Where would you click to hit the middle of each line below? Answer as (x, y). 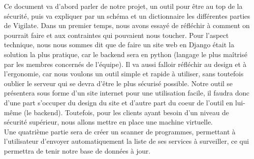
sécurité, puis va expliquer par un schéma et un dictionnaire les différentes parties (127, 16)
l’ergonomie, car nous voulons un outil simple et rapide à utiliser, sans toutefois (124, 74)
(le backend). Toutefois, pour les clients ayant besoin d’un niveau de (126, 112)
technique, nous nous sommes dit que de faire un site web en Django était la (119, 45)
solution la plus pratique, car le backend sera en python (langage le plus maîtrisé (126, 54)
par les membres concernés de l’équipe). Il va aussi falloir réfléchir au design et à (125, 64)
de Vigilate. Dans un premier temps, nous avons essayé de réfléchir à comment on (127, 25)
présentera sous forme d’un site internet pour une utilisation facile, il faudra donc (127, 93)
